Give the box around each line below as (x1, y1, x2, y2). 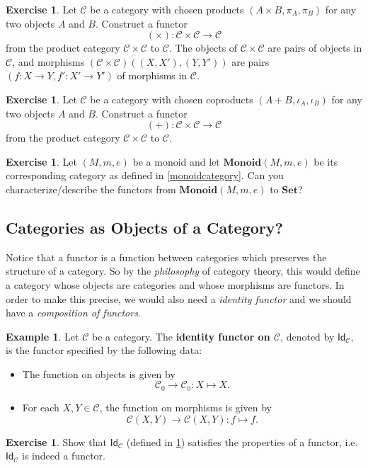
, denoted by (280, 329, 335, 343)
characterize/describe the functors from (6, 181, 176, 196)
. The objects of (169, 40, 238, 55)
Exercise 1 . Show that (6, 434, 108, 449)
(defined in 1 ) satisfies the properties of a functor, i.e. (126, 434, 358, 449)
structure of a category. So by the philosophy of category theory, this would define (6, 263, 360, 278)
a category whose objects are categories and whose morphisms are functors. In (6, 277, 345, 292)
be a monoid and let (132, 154, 220, 169)
